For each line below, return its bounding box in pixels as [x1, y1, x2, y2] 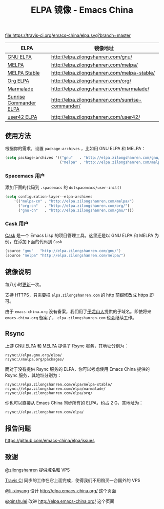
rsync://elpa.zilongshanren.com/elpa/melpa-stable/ [5, 382, 112, 387]
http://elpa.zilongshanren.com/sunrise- [51, 97, 143, 103]
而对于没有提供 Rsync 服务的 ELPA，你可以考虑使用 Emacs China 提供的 [5, 366, 150, 372]
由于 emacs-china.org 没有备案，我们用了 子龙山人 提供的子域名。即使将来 [5, 308, 152, 314]
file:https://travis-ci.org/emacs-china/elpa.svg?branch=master [5, 32, 131, 38]
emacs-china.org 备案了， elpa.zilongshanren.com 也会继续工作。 [5, 315, 137, 321]
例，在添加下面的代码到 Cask [5, 238, 62, 244]
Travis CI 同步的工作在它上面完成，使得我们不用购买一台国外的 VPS [5, 477, 141, 483]
